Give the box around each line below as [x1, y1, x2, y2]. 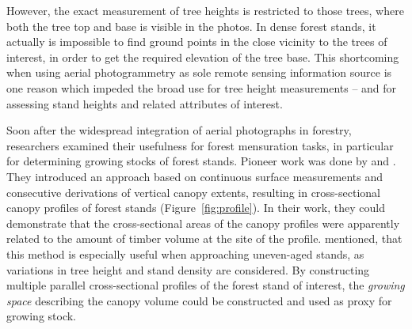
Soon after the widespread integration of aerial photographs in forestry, [6, 122, 352, 138]
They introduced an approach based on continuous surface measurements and [6, 168, 383, 184]
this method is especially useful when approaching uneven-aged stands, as [6, 245, 364, 262]
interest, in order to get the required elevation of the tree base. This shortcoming [6, 48, 399, 65]
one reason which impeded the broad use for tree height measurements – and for [6, 79, 397, 96]
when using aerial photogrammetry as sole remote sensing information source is [6, 64, 392, 81]
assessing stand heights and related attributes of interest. [6, 95, 283, 112]
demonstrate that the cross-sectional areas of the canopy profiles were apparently [6, 214, 400, 231]
